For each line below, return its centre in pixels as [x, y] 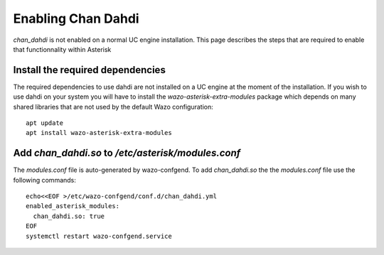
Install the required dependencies [90, 70]
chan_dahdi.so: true [69, 216]
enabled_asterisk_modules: [73, 206]
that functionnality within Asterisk [62, 49]
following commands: [44, 180]
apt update [45, 123]
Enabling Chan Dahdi [76, 18]
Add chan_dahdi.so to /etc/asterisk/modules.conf [127, 153]
